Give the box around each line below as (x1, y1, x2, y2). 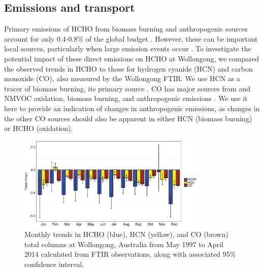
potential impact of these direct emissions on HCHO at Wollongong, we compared (4, 53, 259, 63)
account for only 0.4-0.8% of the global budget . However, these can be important (4, 33, 258, 44)
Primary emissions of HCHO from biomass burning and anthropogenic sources (4, 23, 248, 34)
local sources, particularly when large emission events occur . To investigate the (4, 43, 251, 54)
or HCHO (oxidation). (4, 123, 73, 133)
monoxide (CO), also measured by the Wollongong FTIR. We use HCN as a (4, 73, 241, 84)
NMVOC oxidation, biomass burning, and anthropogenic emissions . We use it (4, 93, 248, 104)
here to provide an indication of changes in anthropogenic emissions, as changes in (4, 103, 260, 113)
